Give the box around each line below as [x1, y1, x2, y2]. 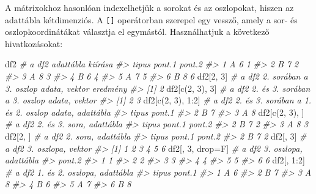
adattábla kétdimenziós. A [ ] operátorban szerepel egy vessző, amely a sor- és [5, 13, 298, 26]
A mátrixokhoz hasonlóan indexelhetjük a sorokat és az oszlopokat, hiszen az [5, 1, 294, 13]
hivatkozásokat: [5, 37, 63, 50]
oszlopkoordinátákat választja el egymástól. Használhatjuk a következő [5, 25, 270, 38]
